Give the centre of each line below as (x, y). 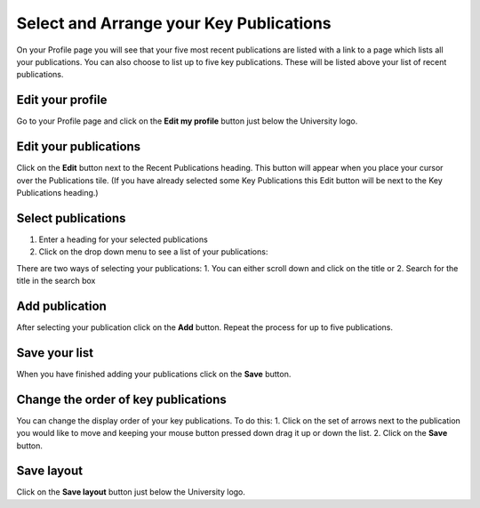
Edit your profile (62, 100)
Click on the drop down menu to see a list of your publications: (153, 252)
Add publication (61, 306)
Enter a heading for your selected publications (123, 239)
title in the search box (56, 281)
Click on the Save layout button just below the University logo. (131, 492)
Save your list (55, 353)
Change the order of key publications (121, 399)
